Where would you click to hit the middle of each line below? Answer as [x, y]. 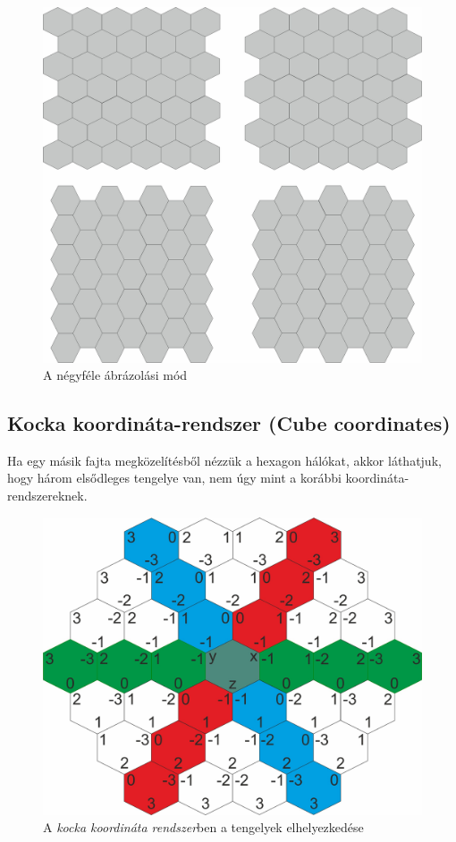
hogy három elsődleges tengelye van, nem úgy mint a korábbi [174, 478]
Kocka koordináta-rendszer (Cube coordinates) [229, 423]
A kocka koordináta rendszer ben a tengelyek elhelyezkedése [203, 827]
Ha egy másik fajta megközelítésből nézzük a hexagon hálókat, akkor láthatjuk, [224, 460]
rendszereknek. [47, 496]
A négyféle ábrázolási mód [115, 375]
